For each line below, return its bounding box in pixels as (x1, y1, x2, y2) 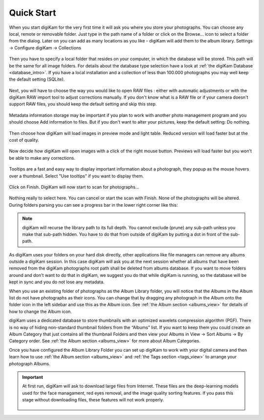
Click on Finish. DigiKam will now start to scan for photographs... (9, 184, 139, 190)
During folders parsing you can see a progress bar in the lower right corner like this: (9, 202, 178, 208)
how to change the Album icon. (9, 308, 72, 315)
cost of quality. (9, 137, 39, 143)
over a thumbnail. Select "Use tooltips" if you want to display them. (9, 173, 144, 179)
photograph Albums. (9, 360, 51, 366)
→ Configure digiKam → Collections (9, 44, 82, 51)
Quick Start (9, 7, 56, 18)
